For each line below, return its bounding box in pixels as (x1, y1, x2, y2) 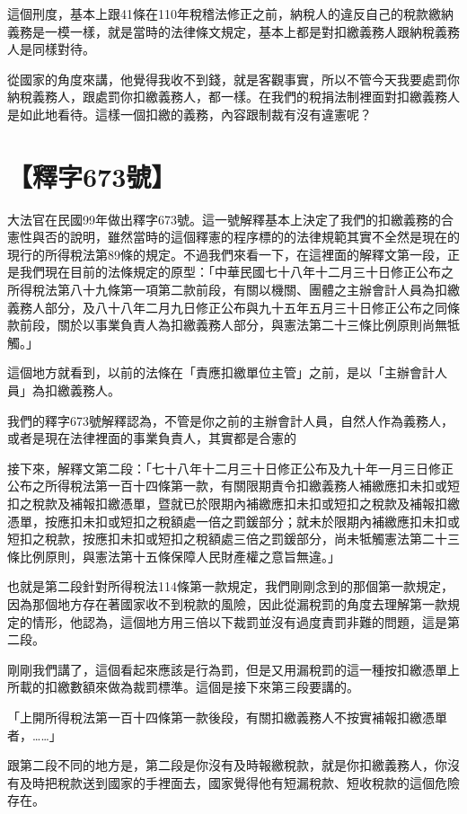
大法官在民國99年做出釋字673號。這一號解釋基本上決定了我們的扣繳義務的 (7, 209, 441, 228)
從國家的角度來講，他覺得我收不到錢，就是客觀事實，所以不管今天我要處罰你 (7, 69, 460, 88)
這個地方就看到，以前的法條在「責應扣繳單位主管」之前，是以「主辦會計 (7, 363, 435, 382)
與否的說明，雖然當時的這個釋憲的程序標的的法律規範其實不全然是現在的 (31, 227, 460, 246)
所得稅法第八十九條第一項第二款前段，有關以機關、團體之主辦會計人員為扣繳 (7, 280, 460, 299)
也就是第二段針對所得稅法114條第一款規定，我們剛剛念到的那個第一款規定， (7, 577, 454, 596)
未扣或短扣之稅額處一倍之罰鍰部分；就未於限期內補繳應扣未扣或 (82, 511, 460, 530)
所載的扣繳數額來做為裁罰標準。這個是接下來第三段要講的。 (7, 677, 359, 696)
